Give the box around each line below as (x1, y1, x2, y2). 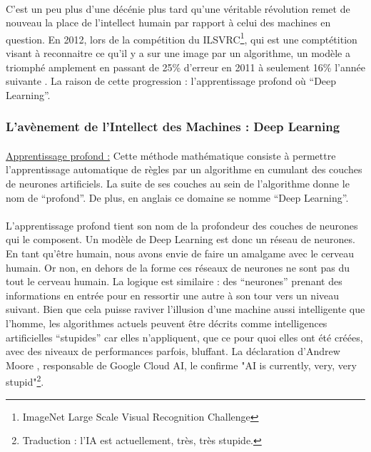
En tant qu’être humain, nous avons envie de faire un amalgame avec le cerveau (6, 246, 355, 260)
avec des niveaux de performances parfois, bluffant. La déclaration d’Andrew (6, 344, 340, 359)
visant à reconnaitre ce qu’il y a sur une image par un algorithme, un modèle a (6, 46, 350, 61)
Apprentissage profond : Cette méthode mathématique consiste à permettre (6, 148, 336, 163)
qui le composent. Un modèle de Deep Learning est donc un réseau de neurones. (6, 232, 355, 247)
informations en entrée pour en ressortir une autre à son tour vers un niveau (6, 287, 340, 302)
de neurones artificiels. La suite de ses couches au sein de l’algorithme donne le (6, 176, 350, 191)
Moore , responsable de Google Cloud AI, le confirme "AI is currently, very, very (6, 357, 357, 372)
